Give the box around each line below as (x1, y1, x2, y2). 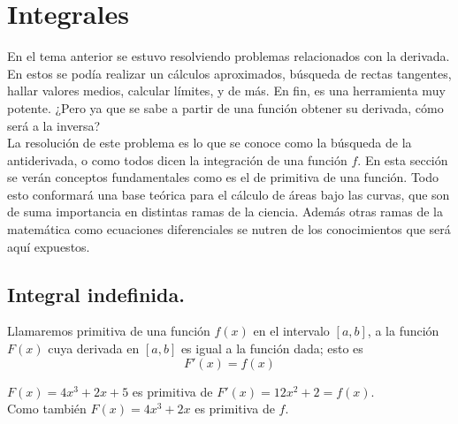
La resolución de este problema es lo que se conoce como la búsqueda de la (7, 133, 412, 152)
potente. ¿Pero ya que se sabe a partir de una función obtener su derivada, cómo (7, 98, 444, 117)
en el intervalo (253, 322, 330, 340)
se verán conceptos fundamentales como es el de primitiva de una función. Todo (7, 168, 439, 186)
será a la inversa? (7, 116, 101, 134)
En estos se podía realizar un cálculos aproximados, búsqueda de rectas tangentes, (7, 64, 452, 82)
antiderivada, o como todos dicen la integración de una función (7, 150, 347, 169)
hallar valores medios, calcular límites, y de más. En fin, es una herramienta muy (7, 81, 446, 100)
